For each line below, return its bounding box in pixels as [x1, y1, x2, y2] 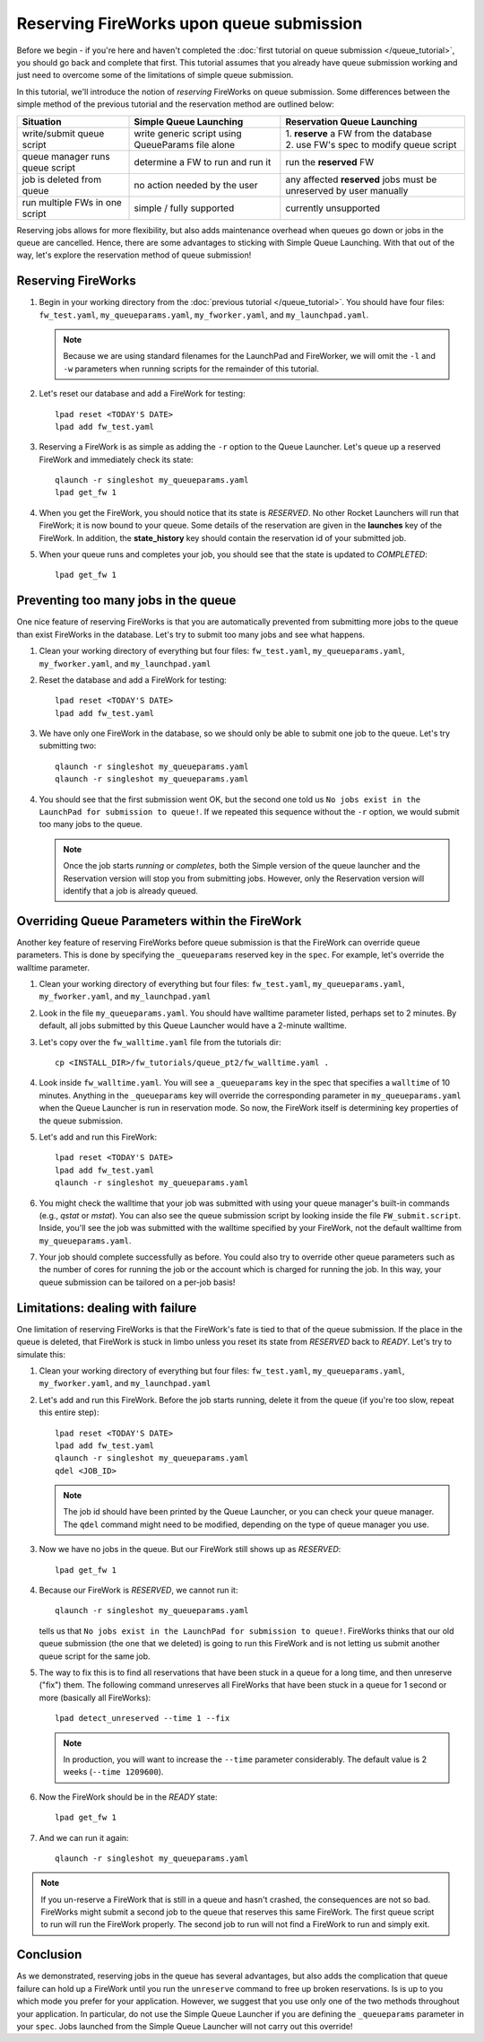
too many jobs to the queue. [39, 819, 143, 830]
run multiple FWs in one [22, 196, 123, 208]
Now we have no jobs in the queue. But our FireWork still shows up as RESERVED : [39, 1544, 341, 1555]
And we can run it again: [39, 1832, 129, 1843]
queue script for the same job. [39, 1651, 151, 1662]
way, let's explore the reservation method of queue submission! [16, 249, 252, 260]
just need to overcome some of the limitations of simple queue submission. [16, 70, 294, 81]
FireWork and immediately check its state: [39, 454, 194, 465]
